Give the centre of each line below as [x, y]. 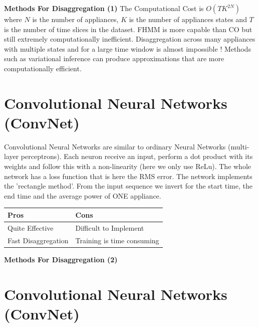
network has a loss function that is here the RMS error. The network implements [128, 176]
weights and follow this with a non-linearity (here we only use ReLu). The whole [128, 166]
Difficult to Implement [110, 227]
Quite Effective [31, 227]
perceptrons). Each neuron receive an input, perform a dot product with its [137, 156]
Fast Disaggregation [38, 240]
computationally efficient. [43, 68]
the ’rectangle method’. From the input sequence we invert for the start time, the [128, 186]
